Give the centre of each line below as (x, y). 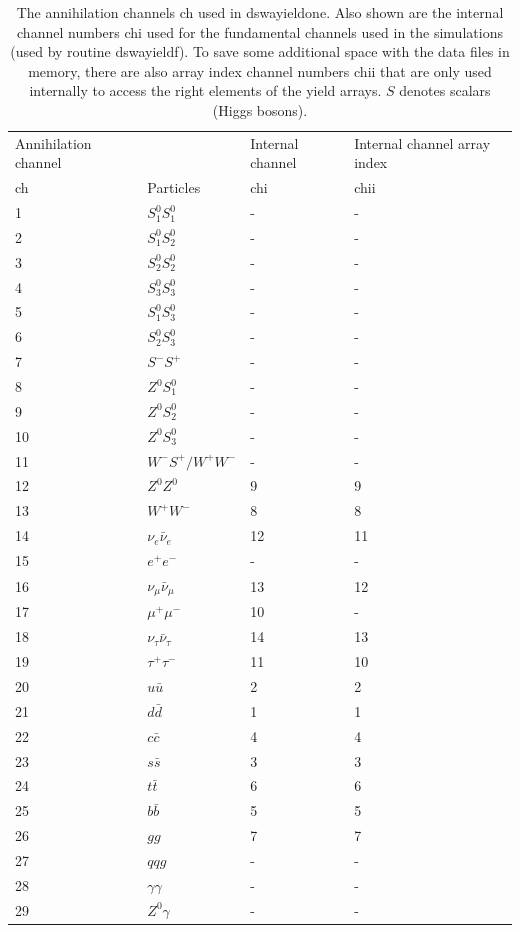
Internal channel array (422, 142)
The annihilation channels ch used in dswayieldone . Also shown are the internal (260, 12)
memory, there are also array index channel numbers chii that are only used (260, 70)
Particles (174, 187)
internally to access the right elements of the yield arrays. (205, 90)
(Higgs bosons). (260, 109)
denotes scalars (445, 90)
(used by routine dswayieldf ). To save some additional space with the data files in (260, 51)
